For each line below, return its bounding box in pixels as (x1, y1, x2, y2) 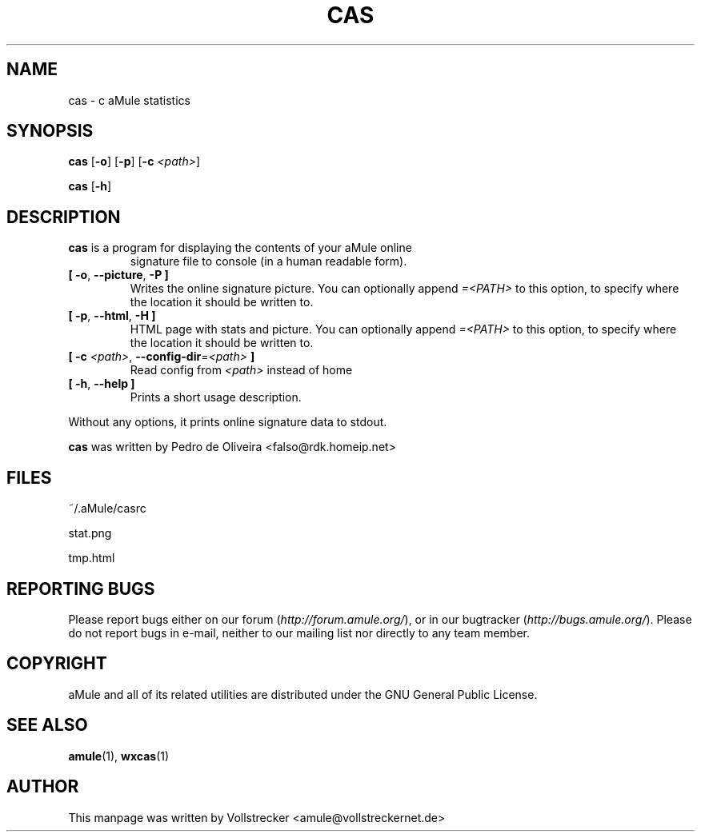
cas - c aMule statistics (68, 93, 190, 107)
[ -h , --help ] (68, 377, 135, 391)
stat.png (68, 526, 112, 541)
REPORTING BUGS (6, 578, 155, 599)
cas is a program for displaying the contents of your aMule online (68, 241, 412, 255)
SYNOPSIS (6, 121, 94, 142)
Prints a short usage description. (130, 390, 302, 405)
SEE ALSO (6, 715, 88, 736)
